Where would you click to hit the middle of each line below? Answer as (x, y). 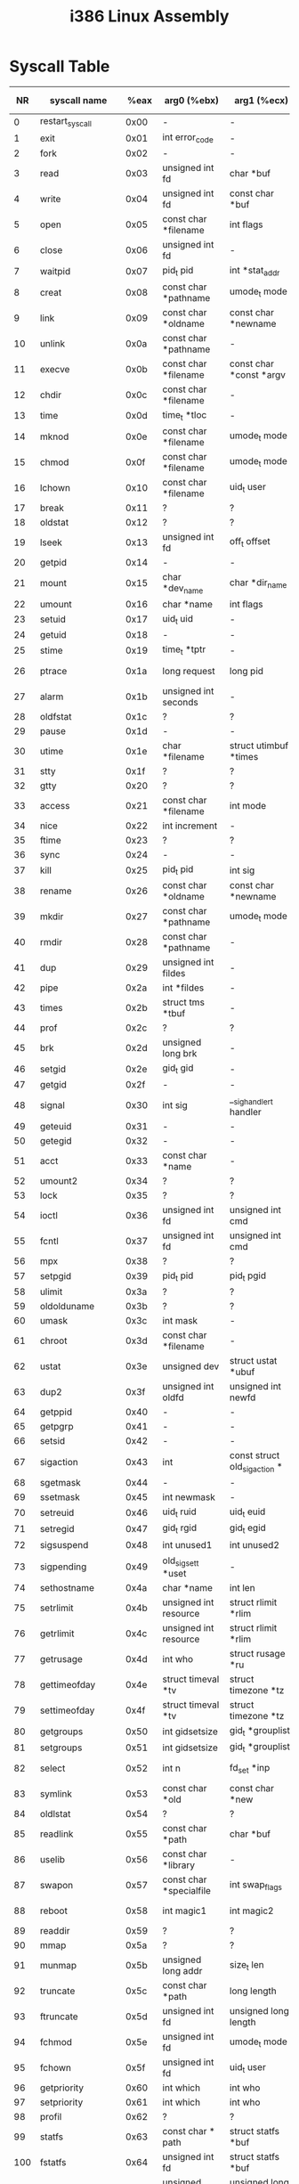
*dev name (183, 589)
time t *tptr (184, 650)
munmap (58, 1966)
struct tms (183, 1002)
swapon (57, 1886)
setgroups (61, 1748)
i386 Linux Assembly (149, 16)
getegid (56, 1140)
